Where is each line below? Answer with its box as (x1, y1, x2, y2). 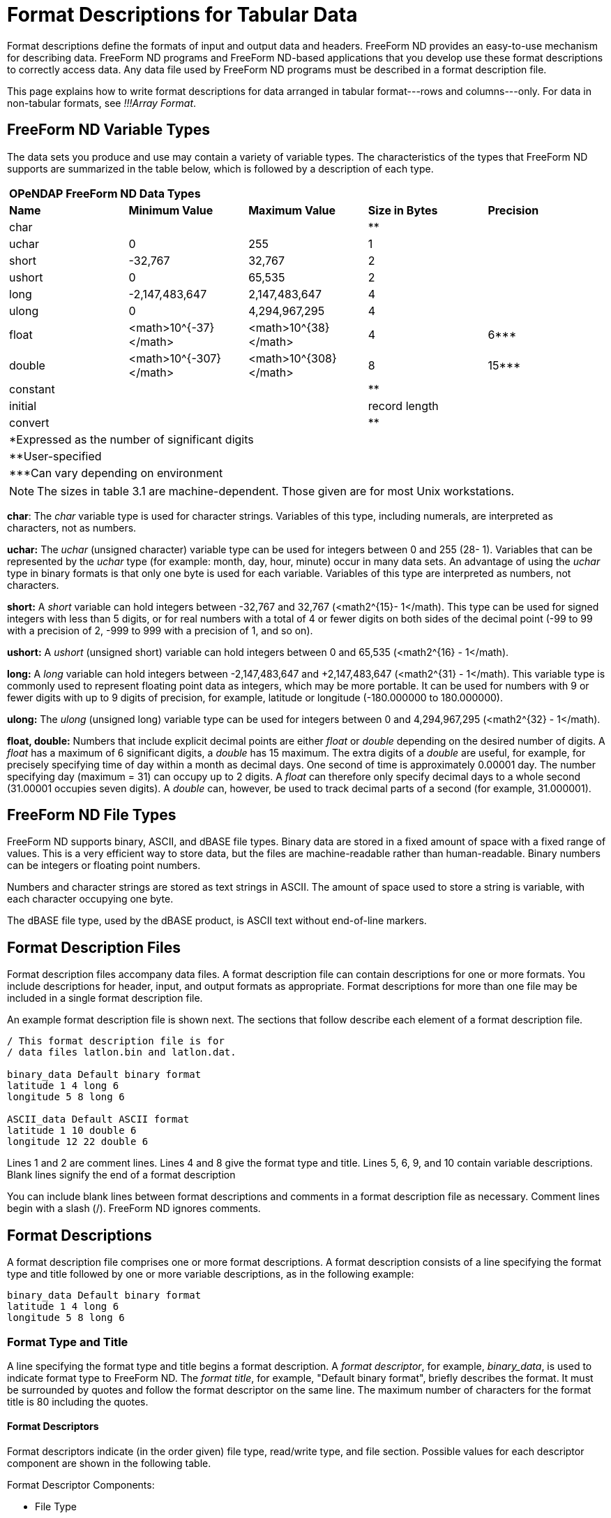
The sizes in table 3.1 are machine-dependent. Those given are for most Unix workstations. (37, 483, 515, 498)
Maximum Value (248, 203, 336, 217)
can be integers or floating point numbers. (7, 859, 201, 872)
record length (368, 398, 439, 413)
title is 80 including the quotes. (7, 1395, 149, 1408)
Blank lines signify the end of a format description (7, 1169, 236, 1181)
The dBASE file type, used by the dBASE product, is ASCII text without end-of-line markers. (7, 914, 427, 927)
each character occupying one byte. (7, 893, 174, 905)
